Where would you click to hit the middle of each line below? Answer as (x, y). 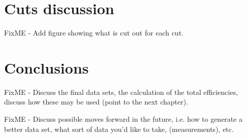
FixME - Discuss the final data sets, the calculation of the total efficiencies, (121, 92)
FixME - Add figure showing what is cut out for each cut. (94, 33)
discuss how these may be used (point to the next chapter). (96, 102)
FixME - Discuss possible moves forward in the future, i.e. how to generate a (123, 119)
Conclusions (46, 67)
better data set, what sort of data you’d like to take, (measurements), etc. (119, 129)
